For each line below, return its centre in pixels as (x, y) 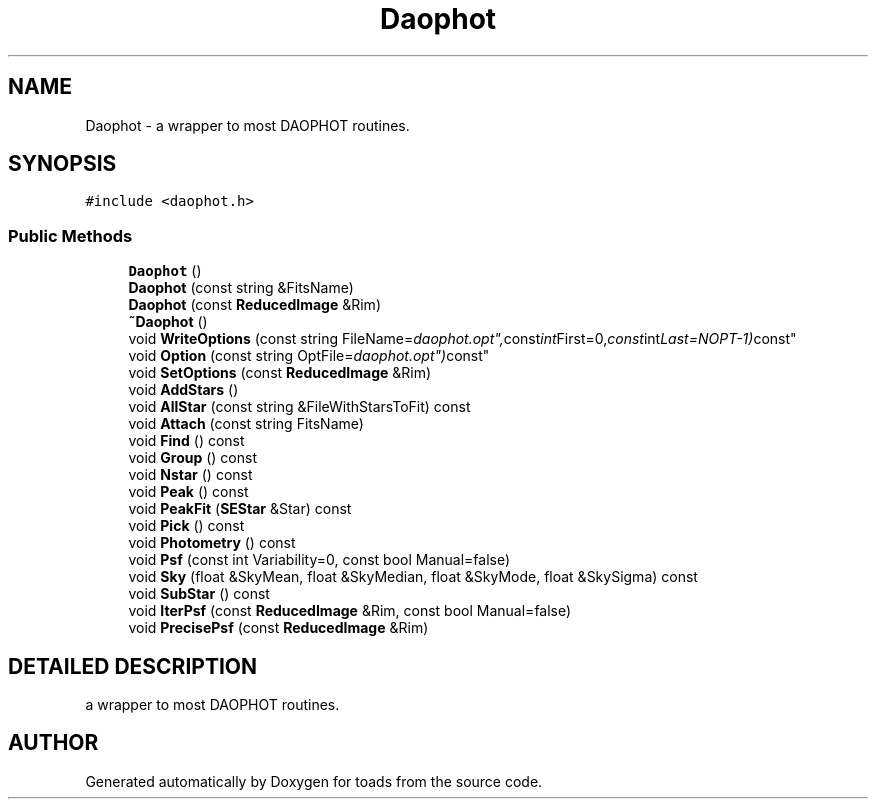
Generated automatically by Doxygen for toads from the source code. (314, 781)
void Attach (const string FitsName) (246, 424)
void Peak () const (188, 492)
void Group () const (193, 458)
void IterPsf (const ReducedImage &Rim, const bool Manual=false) (350, 611)
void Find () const (186, 441)
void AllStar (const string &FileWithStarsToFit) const (299, 407)
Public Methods (70, 235)
